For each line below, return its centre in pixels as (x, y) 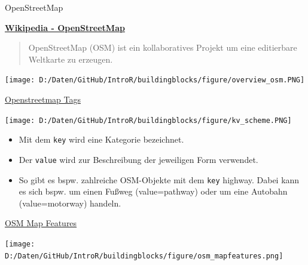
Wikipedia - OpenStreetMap (65, 27)
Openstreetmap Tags (43, 99)
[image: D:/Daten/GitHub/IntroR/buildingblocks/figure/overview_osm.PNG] (155, 80)
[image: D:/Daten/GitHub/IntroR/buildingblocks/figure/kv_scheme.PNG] (148, 120)
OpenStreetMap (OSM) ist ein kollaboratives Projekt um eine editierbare (163, 47)
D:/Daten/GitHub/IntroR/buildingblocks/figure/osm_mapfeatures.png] (144, 256)
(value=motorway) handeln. (70, 203)
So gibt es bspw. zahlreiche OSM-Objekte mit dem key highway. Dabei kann (159, 179)
